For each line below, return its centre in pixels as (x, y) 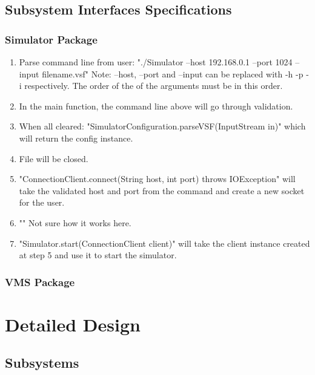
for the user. (42, 202)
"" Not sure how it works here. (75, 222)
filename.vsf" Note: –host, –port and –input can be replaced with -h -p (173, 73)
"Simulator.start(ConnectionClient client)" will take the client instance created (164, 243)
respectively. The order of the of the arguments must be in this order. (154, 86)
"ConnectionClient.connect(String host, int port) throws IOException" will (157, 179)
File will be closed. (54, 158)
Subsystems (42, 363)
